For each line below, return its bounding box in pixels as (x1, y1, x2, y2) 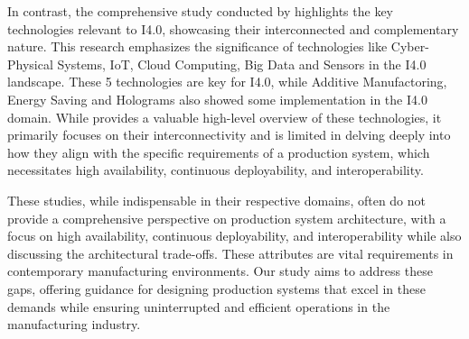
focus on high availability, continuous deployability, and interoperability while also (7, 226, 462, 245)
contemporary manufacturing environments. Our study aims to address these (7, 261, 433, 280)
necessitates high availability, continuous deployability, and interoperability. (7, 160, 424, 179)
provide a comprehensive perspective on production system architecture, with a (7, 208, 446, 227)
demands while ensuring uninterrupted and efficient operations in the (7, 297, 390, 316)
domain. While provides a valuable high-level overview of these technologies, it (7, 107, 442, 126)
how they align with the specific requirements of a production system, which (7, 142, 430, 161)
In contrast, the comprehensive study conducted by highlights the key (7, 2, 394, 20)
